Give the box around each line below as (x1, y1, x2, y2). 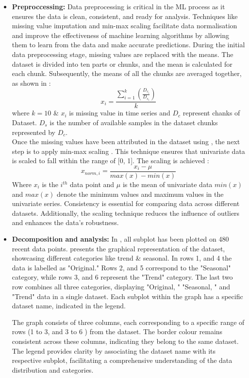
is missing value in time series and (69, 108, 170, 118)
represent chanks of (183, 108, 240, 118)
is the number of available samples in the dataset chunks (50, 117, 218, 127)
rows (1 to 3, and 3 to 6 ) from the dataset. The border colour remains (12, 326, 223, 337)
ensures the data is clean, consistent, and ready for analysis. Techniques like (12, 11, 238, 21)
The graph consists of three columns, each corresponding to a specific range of (12, 317, 245, 327)
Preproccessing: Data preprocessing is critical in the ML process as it (12, 1, 225, 11)
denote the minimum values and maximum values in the (56, 189, 224, 199)
